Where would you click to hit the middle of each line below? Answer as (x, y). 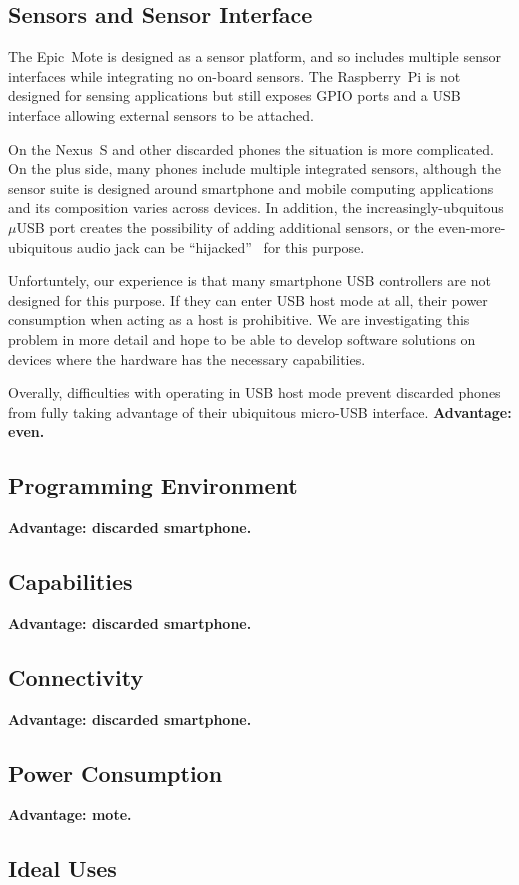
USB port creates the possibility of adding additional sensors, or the (225, 226)
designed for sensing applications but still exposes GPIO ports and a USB (234, 95)
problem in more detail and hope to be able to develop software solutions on (242, 338)
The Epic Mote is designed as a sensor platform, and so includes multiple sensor (254, 56)
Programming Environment (153, 485)
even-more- (472, 226)
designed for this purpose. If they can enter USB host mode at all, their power (248, 299)
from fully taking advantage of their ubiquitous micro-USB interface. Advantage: (260, 411)
